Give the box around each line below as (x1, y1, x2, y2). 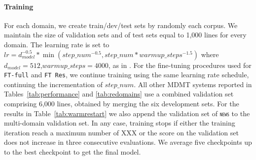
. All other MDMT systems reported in (134, 79, 252, 89)
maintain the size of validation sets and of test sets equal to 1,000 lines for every (4, 30, 247, 40)
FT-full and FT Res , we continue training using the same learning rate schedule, (4, 69, 249, 80)
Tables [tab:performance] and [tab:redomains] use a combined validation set (4, 89, 234, 99)
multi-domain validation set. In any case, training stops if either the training (4, 118, 235, 128)
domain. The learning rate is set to (4, 39, 110, 49)
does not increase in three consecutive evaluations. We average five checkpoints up (4, 137, 252, 147)
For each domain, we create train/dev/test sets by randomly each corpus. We (4, 20, 238, 30)
